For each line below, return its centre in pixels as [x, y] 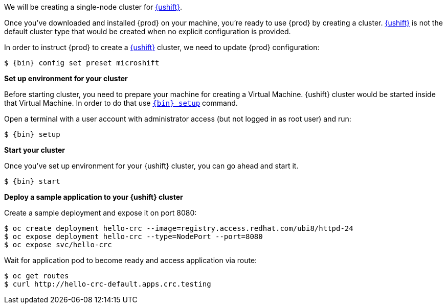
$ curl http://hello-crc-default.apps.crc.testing [108, 284]
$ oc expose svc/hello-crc [58, 245]
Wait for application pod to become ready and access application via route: [131, 260]
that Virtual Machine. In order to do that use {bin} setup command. [121, 103]
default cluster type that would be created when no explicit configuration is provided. [148, 31]
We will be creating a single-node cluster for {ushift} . [93, 7]
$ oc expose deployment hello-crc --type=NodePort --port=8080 [133, 236]
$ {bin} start [32, 181]
